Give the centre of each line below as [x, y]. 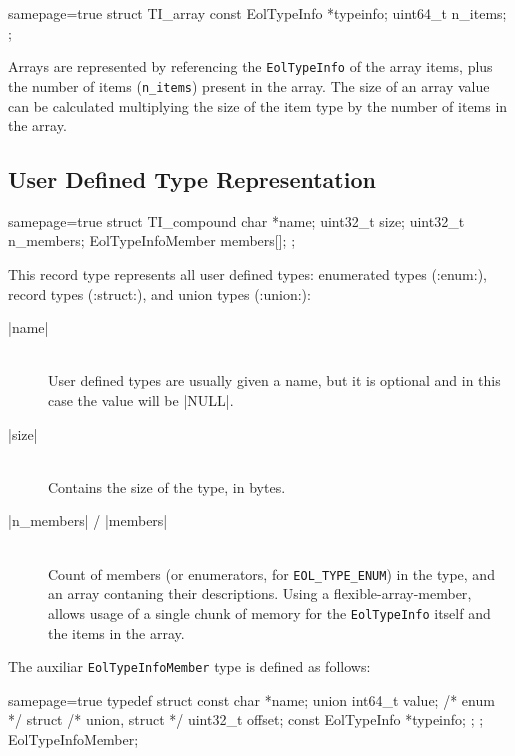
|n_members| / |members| [88, 520]
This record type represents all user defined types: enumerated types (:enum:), [248, 274]
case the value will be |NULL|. [141, 400]
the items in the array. [116, 632]
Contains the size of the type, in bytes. [167, 486]
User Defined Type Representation [192, 179]
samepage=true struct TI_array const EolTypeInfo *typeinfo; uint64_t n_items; [257, 13]
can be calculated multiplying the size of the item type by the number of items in [258, 105]
